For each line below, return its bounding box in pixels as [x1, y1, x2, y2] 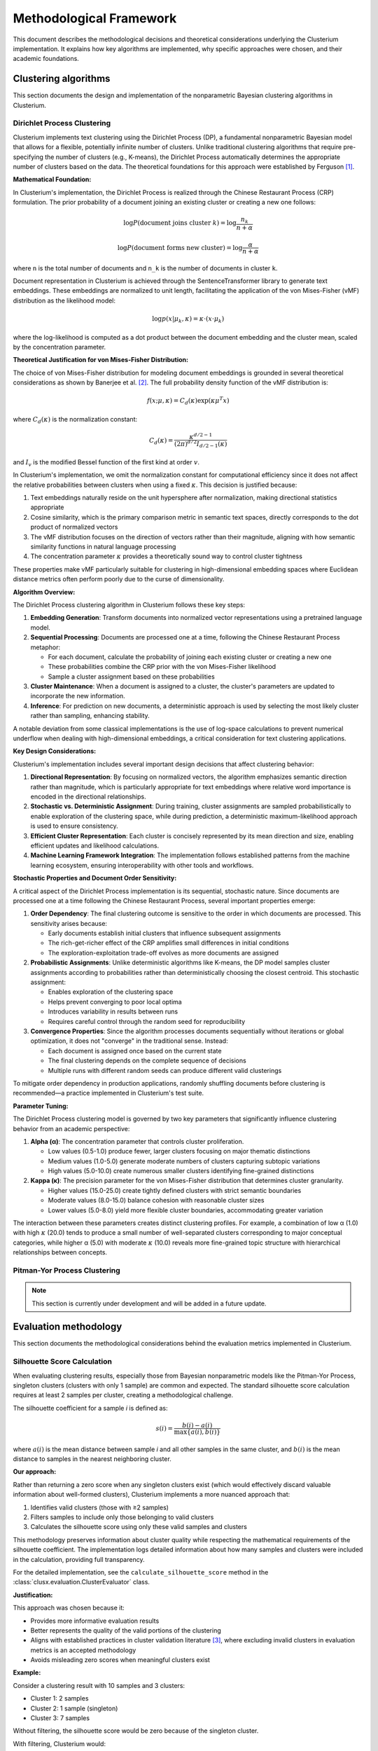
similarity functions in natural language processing [30, 543, 176, 551]
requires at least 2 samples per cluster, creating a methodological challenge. [13, 1391, 234, 1399]
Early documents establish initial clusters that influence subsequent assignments [48, 929, 281, 938]
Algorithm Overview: [13, 588, 76, 596]
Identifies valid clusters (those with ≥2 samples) [30, 1503, 169, 1511]
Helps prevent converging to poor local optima [48, 997, 182, 1006]
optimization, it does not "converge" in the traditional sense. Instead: [30, 1037, 228, 1045]
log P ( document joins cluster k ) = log [123, 219, 237, 227]
